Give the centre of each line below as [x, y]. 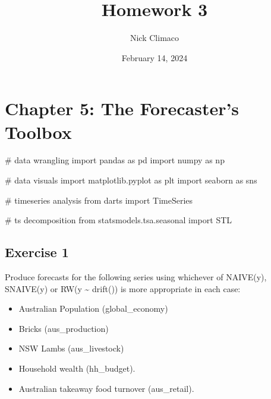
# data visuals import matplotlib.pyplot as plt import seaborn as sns [131, 180]
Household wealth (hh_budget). [77, 368]
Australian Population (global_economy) [93, 308]
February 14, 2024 [155, 57]
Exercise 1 [37, 252]
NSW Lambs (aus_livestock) [71, 348]
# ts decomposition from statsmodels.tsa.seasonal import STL [119, 220]
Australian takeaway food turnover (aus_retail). [106, 388]
